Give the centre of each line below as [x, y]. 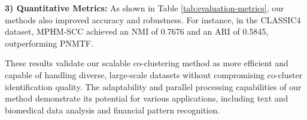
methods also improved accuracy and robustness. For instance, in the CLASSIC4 [153, 19]
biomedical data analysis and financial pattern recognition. [113, 110]
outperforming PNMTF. [49, 43]
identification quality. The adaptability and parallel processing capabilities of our [153, 86]
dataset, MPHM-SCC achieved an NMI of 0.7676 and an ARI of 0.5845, [137, 31]
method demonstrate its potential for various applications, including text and [147, 98]
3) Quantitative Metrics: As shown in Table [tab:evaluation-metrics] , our [145, 8]
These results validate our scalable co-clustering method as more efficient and [147, 63]
